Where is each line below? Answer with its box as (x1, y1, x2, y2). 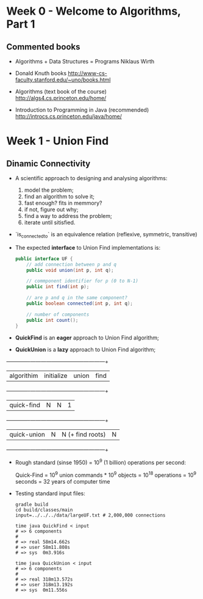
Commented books (6, 42, 80, 52)
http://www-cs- (68, 70, 108, 77)
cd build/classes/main (15, 507, 73, 513)
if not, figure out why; (24, 206, 79, 213)
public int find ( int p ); (26, 284, 90, 290)
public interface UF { (15, 255, 73, 262)
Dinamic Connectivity (6, 158, 91, 169)
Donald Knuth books (15, 70, 67, 77)
